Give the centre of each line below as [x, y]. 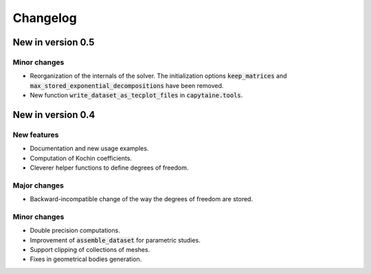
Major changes [38, 185]
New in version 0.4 [54, 114]
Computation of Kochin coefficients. [81, 158]
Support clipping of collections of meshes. [90, 250]
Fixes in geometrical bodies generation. [86, 259]
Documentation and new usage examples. [89, 148]
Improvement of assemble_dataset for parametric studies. [115, 240]
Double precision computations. [75, 231]
